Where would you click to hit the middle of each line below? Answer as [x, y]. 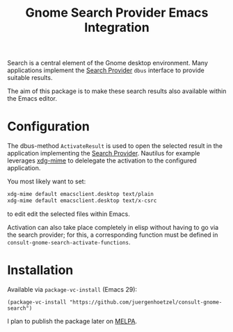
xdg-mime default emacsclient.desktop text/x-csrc [82, 201]
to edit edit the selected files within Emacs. [69, 214]
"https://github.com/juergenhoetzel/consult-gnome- [146, 302]
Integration [117, 27]
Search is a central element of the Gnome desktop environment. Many [108, 63]
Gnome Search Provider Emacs [117, 13]
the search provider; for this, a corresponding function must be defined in [113, 235]
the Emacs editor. [32, 99]
